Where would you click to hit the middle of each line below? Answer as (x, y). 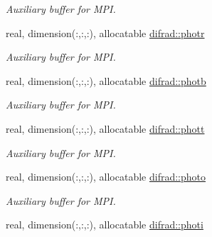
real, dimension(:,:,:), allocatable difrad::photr (105, 32)
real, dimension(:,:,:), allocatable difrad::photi (105, 225)
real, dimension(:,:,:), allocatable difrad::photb (106, 80)
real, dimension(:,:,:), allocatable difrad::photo (106, 177)
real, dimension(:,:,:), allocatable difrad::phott (105, 128)
